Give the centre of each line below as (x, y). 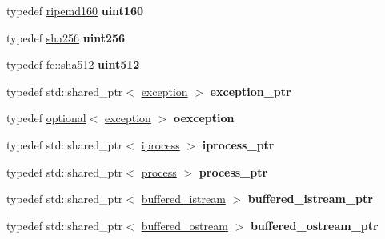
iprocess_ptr (238, 144)
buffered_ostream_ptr (314, 225)
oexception (204, 118)
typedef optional (46, 118)
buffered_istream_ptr (310, 199)
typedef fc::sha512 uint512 (73, 64)
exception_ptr (251, 91)
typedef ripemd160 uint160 (75, 10)
